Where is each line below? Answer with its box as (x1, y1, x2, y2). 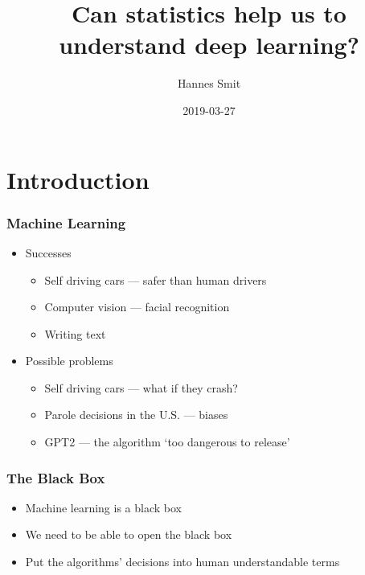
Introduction (6, 162, 150, 195)
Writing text (44, 325, 106, 342)
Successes (25, 244, 72, 261)
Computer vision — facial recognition (44, 298, 230, 315)
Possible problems (25, 352, 113, 369)
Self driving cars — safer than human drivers (44, 271, 267, 288)
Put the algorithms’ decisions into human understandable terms (25, 553, 340, 570)
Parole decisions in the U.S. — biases (44, 406, 228, 423)
